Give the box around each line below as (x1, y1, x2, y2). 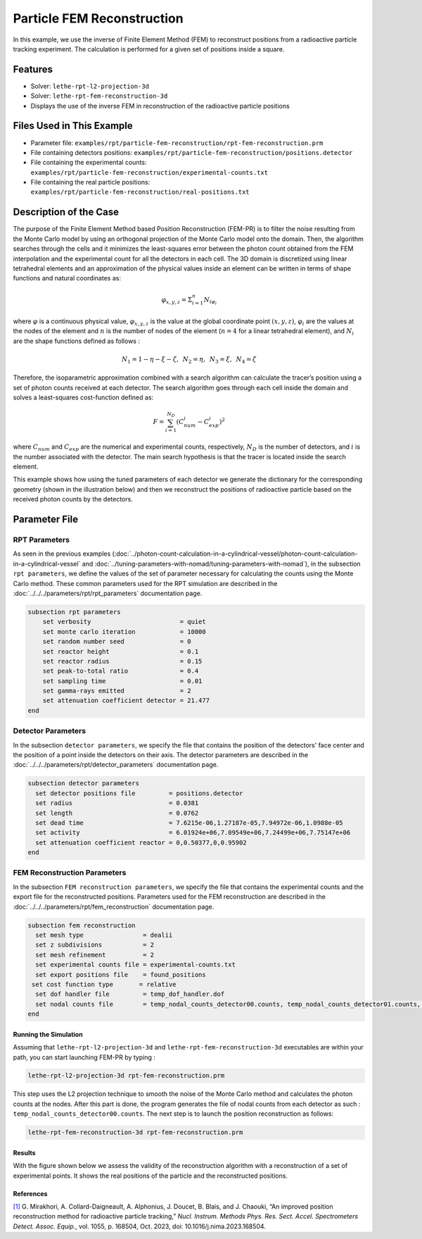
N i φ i (203, 296, 217, 306)
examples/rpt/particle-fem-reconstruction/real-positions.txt (30, 188, 250, 197)
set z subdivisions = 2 (35, 941, 155, 949)
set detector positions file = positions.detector (35, 789, 243, 797)
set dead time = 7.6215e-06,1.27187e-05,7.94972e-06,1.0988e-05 (35, 818, 344, 827)
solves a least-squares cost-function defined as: (13, 393, 154, 401)
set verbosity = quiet (42, 618, 207, 626)
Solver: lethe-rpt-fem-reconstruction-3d (30, 92, 168, 100)
